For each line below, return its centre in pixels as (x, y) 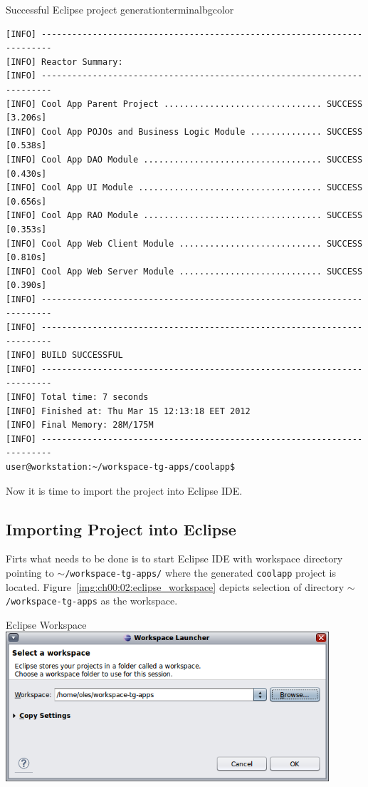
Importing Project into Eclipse (121, 529)
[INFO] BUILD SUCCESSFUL (64, 355)
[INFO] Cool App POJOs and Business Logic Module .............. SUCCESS (184, 132)
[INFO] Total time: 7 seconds (77, 397)
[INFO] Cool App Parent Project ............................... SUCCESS (184, 104)
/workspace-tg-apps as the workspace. (92, 601)
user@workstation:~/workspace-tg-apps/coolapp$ (121, 467)
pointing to (30, 572)
